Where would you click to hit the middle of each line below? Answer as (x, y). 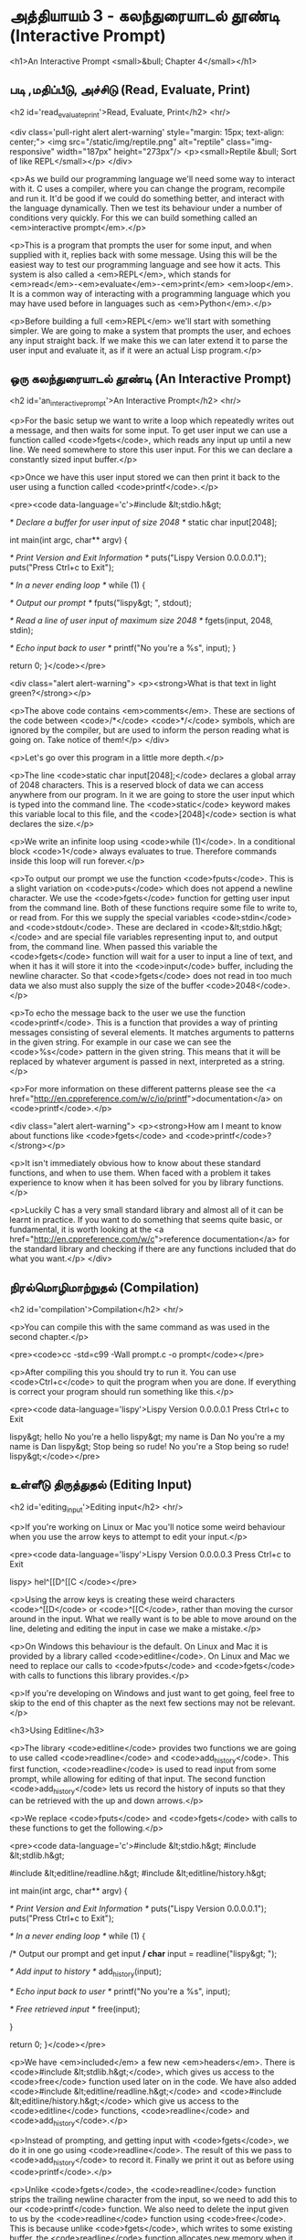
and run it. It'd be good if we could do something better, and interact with (147, 198)
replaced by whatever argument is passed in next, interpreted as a (134, 1062)
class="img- (249, 142)
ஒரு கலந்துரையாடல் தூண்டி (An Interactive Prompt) (151, 379)
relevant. (279, 1703)
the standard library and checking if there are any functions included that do (153, 1249)
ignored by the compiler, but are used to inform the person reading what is (149, 730)
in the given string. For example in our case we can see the (121, 1042)
